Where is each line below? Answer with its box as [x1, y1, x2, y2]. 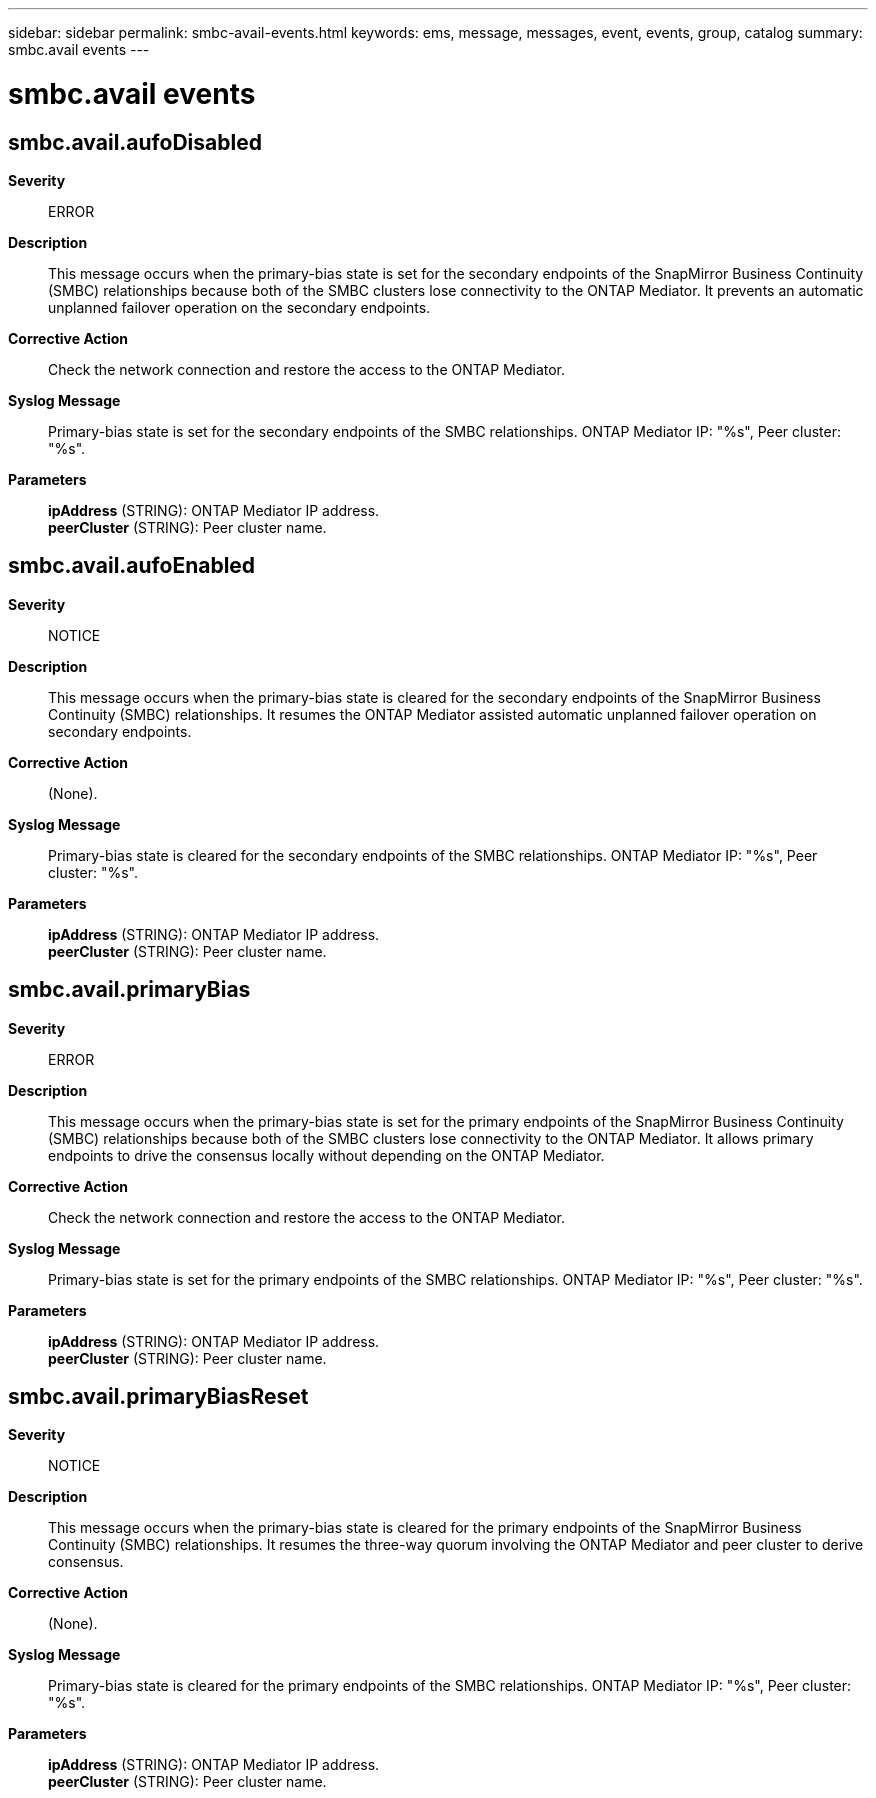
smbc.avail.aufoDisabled [8, 129, 262, 155]
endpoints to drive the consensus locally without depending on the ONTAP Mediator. [48, 1146, 605, 1164]
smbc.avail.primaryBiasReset [8, 1384, 309, 1410]
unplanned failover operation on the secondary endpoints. [48, 298, 431, 316]
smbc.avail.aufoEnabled [8, 553, 256, 579]
